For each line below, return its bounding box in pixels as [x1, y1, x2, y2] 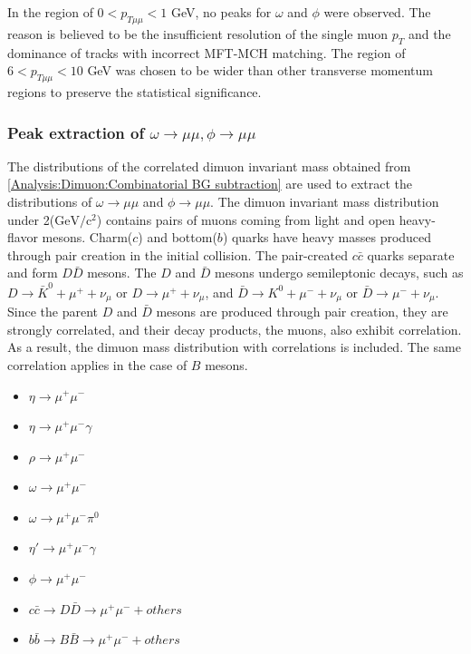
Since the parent [7, 302, 98, 321]
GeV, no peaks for [170, 3, 272, 21]
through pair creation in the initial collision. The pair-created [7, 245, 348, 264]
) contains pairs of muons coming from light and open [96, 210, 396, 229]
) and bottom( [138, 228, 217, 247]
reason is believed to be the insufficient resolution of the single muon [7, 24, 389, 43]
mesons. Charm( [42, 228, 133, 247]
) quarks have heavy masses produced [222, 228, 432, 247]
